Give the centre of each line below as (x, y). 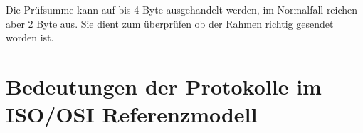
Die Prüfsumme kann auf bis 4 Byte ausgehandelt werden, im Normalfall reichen (182, 9)
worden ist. (30, 37)
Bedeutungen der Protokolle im (164, 86)
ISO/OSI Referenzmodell (132, 114)
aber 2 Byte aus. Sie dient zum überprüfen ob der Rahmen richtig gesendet (170, 23)
